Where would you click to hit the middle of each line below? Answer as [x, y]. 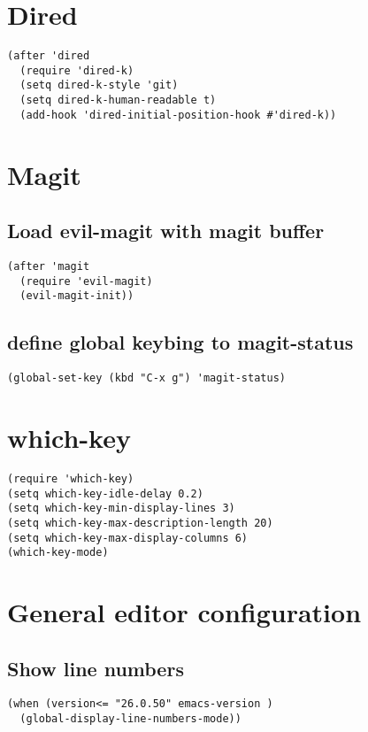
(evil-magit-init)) [77, 296]
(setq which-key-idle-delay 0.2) [105, 493]
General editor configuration [184, 612]
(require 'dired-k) [77, 70]
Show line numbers [96, 668]
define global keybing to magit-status [180, 342]
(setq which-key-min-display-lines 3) [121, 509]
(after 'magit [49, 266]
